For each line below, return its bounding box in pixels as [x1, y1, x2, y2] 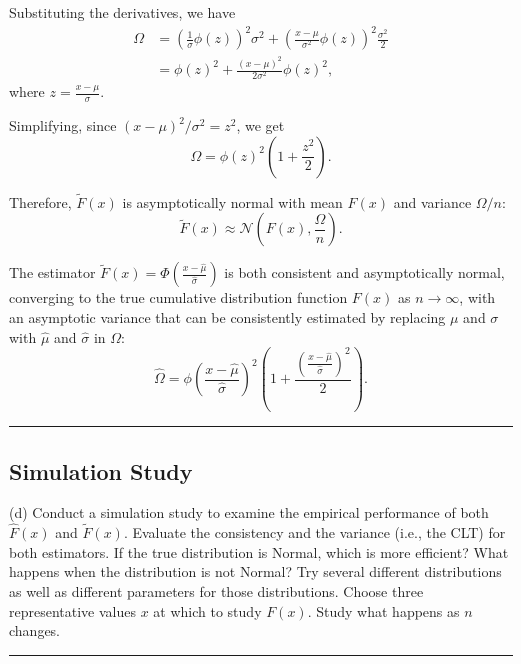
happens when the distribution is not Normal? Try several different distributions [9, 561, 502, 582]
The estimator [9, 262, 96, 283]
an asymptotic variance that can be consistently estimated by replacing [9, 307, 446, 327]
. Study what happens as [307, 600, 460, 621]
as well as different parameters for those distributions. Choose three [9, 580, 424, 601]
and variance [393, 191, 472, 212]
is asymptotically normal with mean [122, 191, 343, 212]
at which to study [153, 600, 262, 621]
